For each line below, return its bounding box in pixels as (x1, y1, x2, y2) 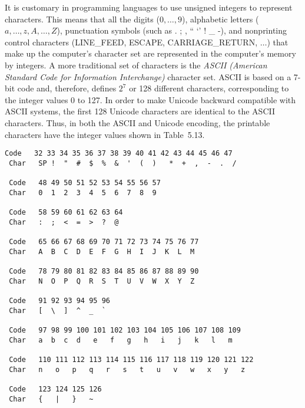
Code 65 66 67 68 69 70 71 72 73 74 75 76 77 (9, 238, 199, 246)
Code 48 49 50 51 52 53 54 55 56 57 (9, 179, 161, 187)
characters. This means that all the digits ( (5, 12, 160, 25)
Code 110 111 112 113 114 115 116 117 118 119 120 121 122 (9, 355, 254, 364)
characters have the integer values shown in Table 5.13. (5, 128, 205, 140)
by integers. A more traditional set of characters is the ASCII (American (5, 58, 267, 71)
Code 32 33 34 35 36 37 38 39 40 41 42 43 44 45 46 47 (5, 149, 233, 158)
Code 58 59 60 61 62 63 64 (9, 208, 123, 217)
